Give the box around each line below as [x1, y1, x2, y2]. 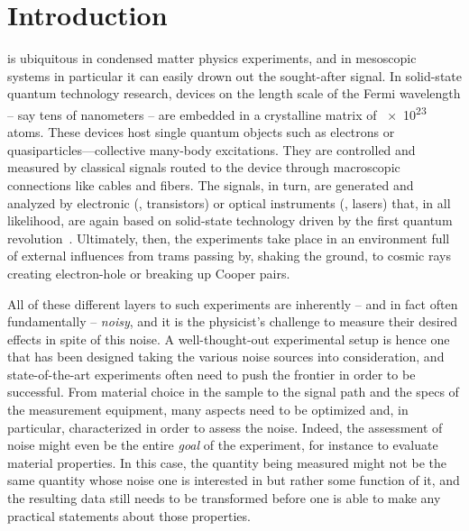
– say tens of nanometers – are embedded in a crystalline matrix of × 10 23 [7, 102, 427, 124]
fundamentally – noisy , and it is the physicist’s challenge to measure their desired [7, 312, 458, 331]
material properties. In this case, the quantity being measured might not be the [7, 453, 446, 471]
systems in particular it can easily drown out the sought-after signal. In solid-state [7, 66, 462, 85]
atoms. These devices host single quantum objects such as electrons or [7, 123, 395, 142]
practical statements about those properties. [7, 506, 251, 525]
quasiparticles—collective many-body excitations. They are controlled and [7, 140, 416, 159]
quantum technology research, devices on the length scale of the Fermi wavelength [7, 84, 461, 103]
